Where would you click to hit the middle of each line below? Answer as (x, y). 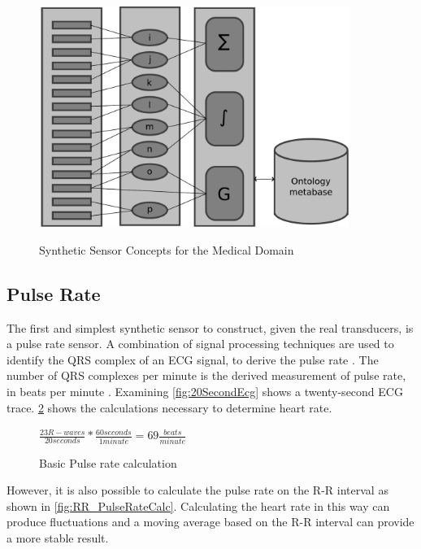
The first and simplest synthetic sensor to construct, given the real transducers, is (210, 327)
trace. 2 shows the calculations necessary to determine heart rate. (169, 407)
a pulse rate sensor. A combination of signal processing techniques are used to (200, 344)
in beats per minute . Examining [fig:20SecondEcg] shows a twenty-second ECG (205, 392)
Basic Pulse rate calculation (108, 462)
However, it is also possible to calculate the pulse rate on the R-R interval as (197, 490)
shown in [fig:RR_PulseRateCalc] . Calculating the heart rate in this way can (198, 505)
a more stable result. (58, 537)
